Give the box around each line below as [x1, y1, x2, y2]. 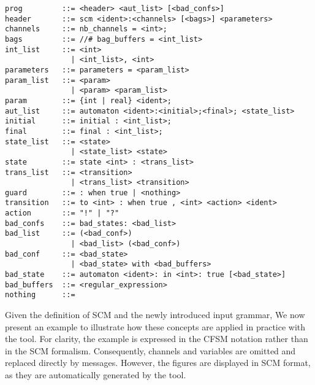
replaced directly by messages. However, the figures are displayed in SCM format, [5, 356, 311, 369]
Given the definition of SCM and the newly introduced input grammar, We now [5, 308, 305, 321]
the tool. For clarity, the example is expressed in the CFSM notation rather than [5, 332, 308, 345]
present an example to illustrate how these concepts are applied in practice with [5, 320, 306, 333]
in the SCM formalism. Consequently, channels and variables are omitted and [5, 344, 296, 357]
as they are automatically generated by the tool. [5, 368, 186, 381]
